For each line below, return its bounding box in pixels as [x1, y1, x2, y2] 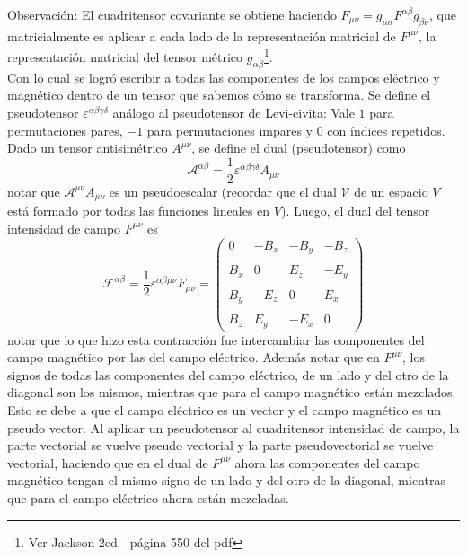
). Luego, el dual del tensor [280, 201, 430, 220]
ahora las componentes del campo [234, 453, 420, 472]
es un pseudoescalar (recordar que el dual [109, 181, 337, 200]
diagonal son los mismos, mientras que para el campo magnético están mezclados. [7, 383, 456, 402]
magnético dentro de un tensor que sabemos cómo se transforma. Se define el [7, 85, 431, 104]
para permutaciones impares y [146, 120, 313, 139]
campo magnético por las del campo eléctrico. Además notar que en [7, 348, 380, 367]
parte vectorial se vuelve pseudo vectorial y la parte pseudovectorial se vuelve [7, 436, 434, 455]
